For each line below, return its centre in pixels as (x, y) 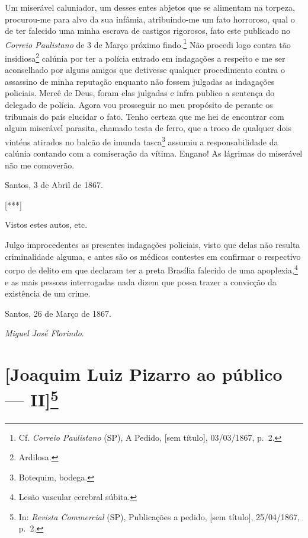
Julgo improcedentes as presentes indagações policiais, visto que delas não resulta (153, 245)
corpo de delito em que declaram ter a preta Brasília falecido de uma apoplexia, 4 (151, 269)
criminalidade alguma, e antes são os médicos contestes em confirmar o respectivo (153, 256)
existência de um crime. (48, 293)
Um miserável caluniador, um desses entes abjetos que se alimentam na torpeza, (150, 7)
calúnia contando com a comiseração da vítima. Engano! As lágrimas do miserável (154, 153)
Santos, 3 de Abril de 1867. (54, 185)
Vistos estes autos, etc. (46, 225)
